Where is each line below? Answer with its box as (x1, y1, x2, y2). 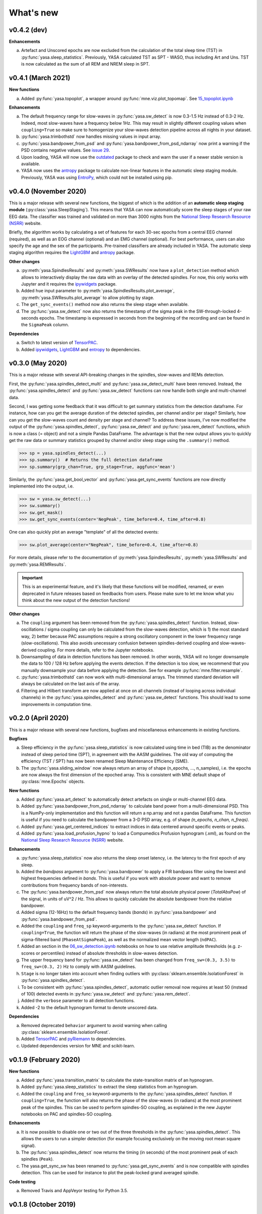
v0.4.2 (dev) (9, 26, 48, 34)
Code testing (9, 1179, 36, 1184)
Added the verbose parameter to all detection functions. (21, 998, 135, 1004)
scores (21, 950, 35, 956)
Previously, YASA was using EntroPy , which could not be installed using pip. (21, 174, 173, 180)
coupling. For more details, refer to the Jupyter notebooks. (37, 647, 155, 653)
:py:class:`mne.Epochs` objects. (21, 778, 85, 784)
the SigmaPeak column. (21, 322, 69, 328)
